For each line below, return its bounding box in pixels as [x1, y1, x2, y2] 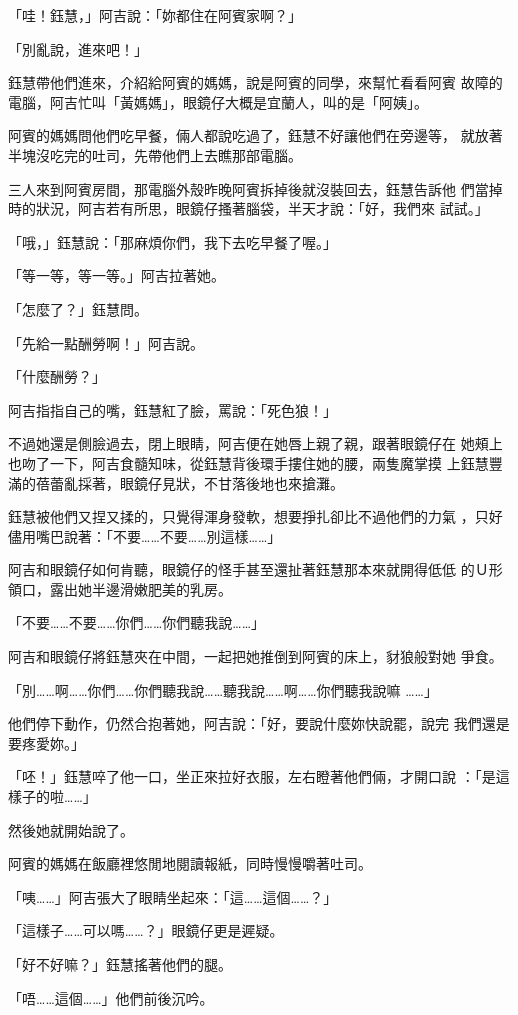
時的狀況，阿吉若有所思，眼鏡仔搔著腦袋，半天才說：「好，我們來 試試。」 [8, 198, 489, 219]
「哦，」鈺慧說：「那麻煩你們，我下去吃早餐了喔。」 [8, 231, 337, 252]
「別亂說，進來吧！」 [8, 38, 148, 59]
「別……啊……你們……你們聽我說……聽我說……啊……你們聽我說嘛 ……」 [8, 679, 438, 700]
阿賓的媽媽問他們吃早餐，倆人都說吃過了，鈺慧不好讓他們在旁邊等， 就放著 [8, 125, 503, 146]
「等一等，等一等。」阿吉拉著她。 [8, 265, 225, 286]
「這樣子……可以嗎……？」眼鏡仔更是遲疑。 [8, 920, 284, 941]
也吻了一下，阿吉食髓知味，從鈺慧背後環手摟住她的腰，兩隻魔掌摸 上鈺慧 [8, 452, 489, 473]
